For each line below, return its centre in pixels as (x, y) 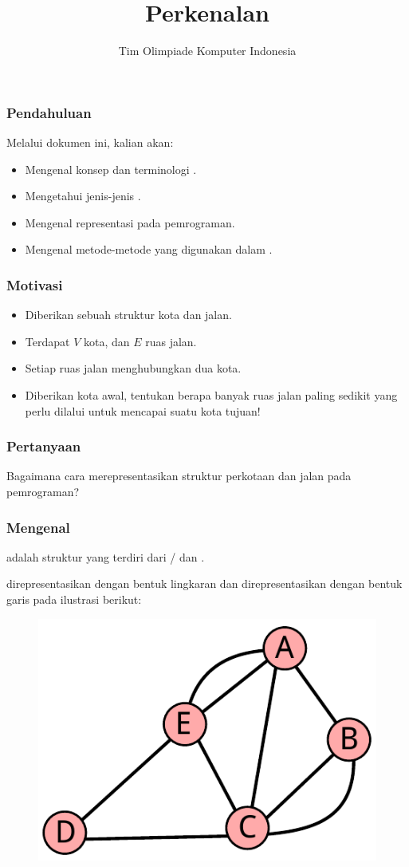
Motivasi (35, 284)
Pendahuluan (49, 112)
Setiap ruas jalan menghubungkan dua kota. (133, 368)
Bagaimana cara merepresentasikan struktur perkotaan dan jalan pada (179, 476)
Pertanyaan (44, 446)
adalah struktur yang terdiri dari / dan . (106, 556)
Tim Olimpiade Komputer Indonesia (207, 51)
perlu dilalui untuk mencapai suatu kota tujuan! (143, 410)
